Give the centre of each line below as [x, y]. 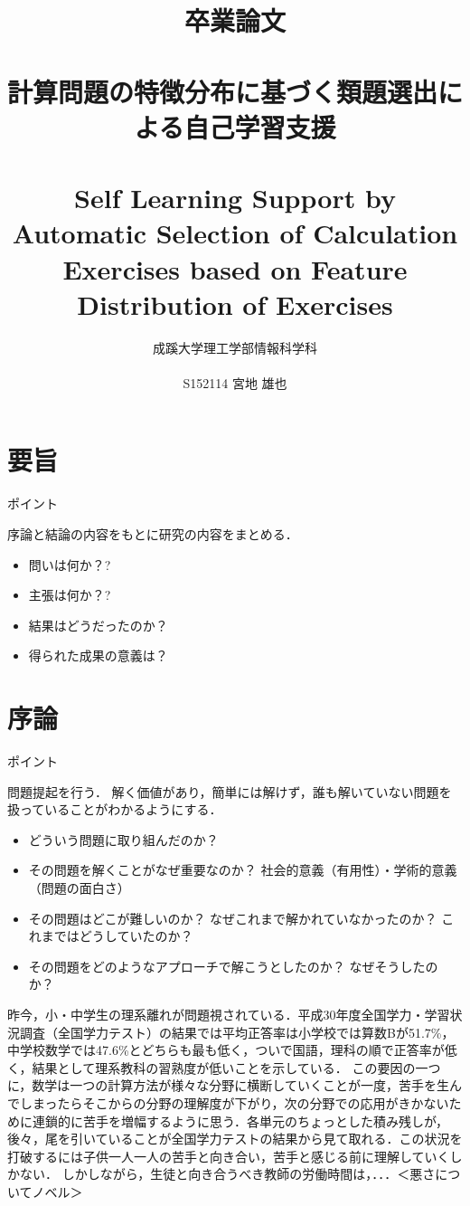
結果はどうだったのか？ [98, 625]
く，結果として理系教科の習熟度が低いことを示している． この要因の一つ [224, 1067]
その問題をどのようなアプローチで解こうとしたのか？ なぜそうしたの [233, 966]
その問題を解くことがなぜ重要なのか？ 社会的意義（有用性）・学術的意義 [243, 870]
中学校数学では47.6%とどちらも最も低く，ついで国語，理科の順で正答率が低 [232, 1050]
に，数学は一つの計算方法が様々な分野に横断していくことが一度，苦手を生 [228, 1085]
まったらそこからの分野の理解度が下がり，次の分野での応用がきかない [240, 1102]
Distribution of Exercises [235, 304]
